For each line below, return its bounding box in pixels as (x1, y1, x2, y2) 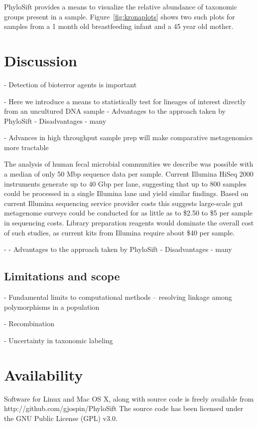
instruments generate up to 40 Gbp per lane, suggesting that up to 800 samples (4, 178, 247, 189)
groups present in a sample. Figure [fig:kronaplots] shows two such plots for (4, 11, 235, 21)
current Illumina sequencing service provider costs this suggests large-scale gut (4, 198, 243, 208)
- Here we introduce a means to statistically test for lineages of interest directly (4, 96, 246, 106)
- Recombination (4, 318, 54, 329)
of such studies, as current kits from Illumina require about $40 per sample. (4, 227, 235, 237)
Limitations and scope (4, 268, 120, 284)
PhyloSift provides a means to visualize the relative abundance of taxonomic (4, 1, 237, 11)
